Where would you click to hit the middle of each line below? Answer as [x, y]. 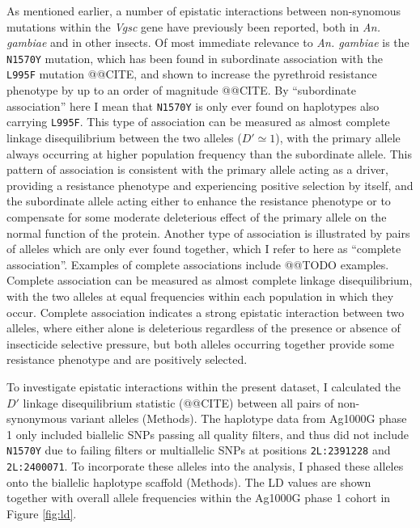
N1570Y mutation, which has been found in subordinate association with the [195, 58]
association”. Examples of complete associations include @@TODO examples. [198, 264]
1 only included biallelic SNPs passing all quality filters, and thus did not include [208, 434]
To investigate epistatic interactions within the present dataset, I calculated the [204, 386]
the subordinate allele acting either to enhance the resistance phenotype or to [199, 201]
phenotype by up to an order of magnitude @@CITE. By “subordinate [181, 90]
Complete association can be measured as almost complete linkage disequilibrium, [210, 280]
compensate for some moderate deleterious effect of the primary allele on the [197, 216]
